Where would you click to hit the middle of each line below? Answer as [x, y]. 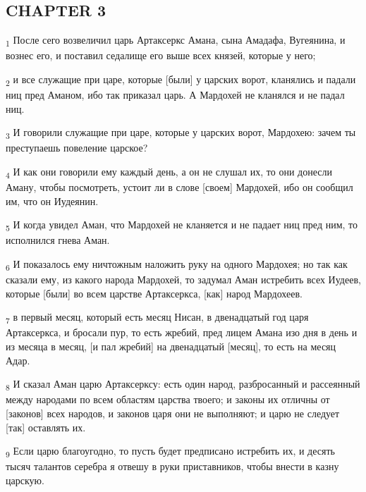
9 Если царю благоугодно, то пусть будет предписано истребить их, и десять [170, 451]
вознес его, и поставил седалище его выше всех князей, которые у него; [161, 55]
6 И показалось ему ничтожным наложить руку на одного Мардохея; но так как [177, 264]
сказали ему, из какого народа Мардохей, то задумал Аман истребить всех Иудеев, [183, 279]
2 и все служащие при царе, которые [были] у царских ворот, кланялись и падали [181, 80]
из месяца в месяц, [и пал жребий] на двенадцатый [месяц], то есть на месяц [171, 346]
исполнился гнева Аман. [58, 240]
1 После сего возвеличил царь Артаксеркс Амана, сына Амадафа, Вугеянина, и [176, 41]
